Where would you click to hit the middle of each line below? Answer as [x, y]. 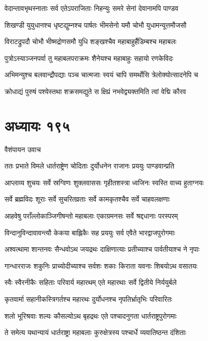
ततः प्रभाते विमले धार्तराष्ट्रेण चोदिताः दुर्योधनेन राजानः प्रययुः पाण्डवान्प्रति [90, 166]
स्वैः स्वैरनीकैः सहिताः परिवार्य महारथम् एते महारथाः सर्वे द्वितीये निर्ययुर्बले [91, 282]
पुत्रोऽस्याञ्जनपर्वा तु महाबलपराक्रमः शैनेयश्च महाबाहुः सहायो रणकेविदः [89, 58]
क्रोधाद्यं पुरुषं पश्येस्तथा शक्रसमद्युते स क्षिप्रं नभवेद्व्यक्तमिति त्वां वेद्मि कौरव [95, 91]
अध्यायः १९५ [37, 125]
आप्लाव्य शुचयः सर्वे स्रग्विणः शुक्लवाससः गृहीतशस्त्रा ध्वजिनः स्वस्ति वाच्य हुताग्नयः [104, 182]
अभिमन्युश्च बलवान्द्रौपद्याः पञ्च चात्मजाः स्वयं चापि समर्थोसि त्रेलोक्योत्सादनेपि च [101, 75]
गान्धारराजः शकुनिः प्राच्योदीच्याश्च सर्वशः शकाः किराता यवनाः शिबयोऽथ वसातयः [101, 265]
